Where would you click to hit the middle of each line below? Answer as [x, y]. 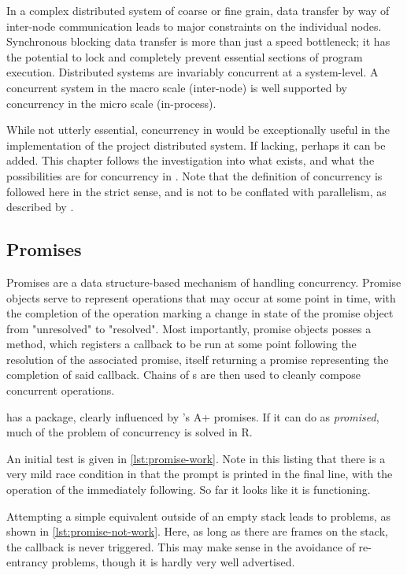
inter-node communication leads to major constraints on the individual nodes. [194, 26]
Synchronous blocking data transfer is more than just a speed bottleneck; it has [198, 41]
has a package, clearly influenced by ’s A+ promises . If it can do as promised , [193, 416]
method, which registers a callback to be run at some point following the [181, 344]
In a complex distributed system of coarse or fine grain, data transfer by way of [198, 10]
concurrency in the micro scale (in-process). [111, 103]
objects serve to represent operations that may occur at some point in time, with [201, 297]
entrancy [27, 562]
